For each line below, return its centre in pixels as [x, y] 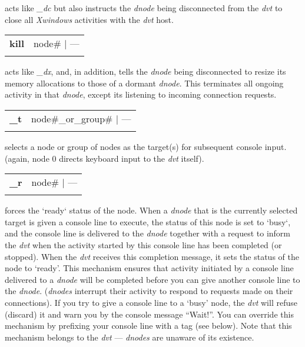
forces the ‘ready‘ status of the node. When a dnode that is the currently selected [151, 210]
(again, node [27, 158]
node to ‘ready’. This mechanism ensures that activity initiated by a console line [149, 268]
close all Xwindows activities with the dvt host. [89, 19]
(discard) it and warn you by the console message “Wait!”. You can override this [149, 314]
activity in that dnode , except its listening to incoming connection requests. [141, 94]
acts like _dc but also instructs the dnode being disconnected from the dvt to [144, 8]
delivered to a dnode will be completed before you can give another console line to [152, 279]
